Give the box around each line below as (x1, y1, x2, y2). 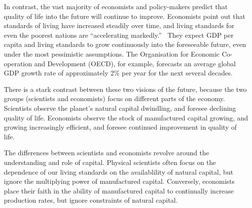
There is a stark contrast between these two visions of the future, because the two (4, 84, 247, 94)
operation (4, 58, 32, 68)
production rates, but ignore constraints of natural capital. (4, 195, 178, 205)
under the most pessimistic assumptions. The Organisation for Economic (4, 48, 220, 59)
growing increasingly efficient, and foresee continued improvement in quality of (4, 122, 237, 132)
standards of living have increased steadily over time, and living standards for (4, 20, 235, 30)
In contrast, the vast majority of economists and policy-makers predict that (4, 1, 228, 11)
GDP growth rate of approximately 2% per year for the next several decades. (4, 68, 233, 78)
